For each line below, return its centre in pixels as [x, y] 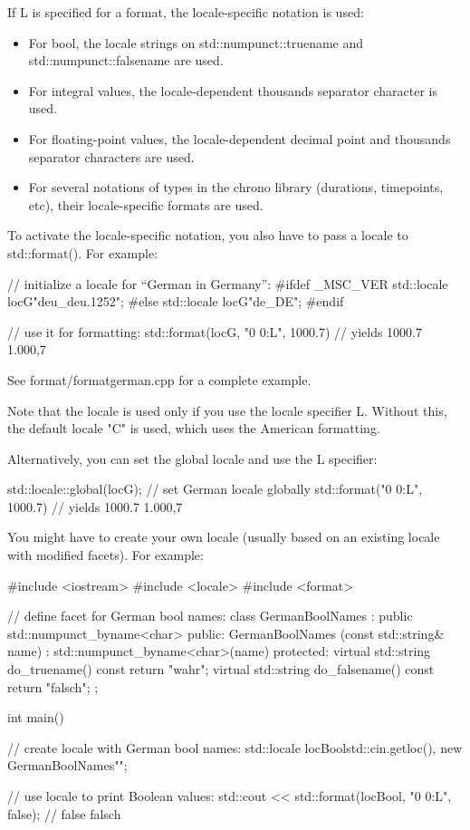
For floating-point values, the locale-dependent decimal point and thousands [240, 138]
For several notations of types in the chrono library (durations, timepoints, [236, 187]
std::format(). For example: [83, 252]
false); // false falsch [64, 813]
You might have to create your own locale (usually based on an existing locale [224, 537]
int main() [36, 717]
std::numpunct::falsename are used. [126, 60]
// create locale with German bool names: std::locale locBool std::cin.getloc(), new [235, 747]
